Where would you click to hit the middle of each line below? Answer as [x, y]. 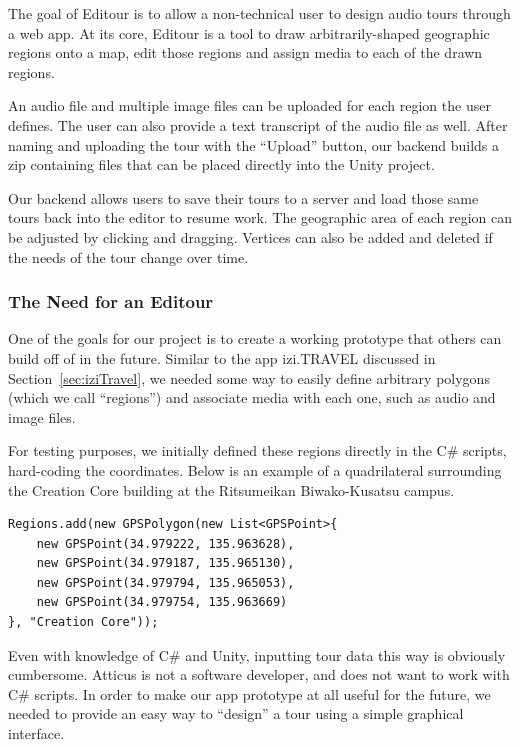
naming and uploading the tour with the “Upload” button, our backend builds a [254, 144]
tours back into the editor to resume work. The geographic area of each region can [260, 217]
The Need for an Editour [111, 301]
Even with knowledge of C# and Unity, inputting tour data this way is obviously [257, 654]
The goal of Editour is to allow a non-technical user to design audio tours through [259, 13]
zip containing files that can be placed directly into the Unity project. [221, 164]
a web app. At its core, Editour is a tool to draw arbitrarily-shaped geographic [249, 32]
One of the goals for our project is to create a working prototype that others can [255, 338]
